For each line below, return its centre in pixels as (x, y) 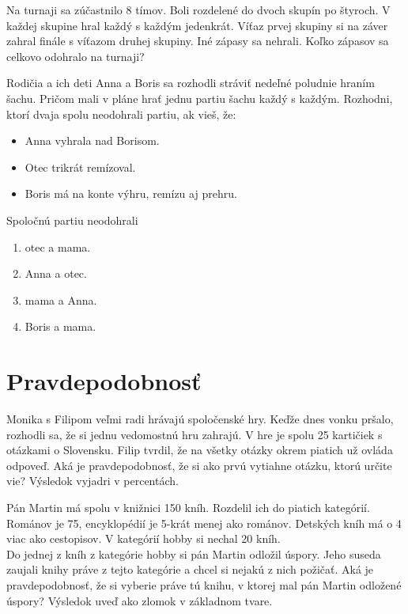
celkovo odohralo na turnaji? (76, 56)
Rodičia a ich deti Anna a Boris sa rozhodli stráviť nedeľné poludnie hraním (191, 83)
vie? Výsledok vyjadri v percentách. (93, 481)
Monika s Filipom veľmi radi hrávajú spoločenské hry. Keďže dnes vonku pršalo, (200, 419)
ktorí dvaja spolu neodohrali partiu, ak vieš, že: (121, 114)
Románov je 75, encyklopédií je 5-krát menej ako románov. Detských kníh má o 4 (204, 523)
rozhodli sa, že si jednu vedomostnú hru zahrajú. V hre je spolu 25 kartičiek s (195, 434)
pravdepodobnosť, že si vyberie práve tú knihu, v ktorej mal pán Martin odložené (204, 584)
